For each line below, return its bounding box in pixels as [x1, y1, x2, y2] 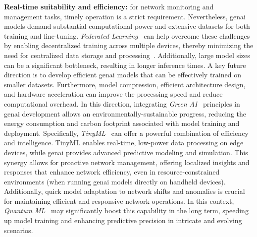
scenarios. [4, 225, 33, 235]
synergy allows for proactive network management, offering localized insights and [4, 157, 250, 167]
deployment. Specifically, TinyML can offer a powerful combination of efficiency [4, 127, 249, 138]
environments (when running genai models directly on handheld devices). [4, 176, 226, 186]
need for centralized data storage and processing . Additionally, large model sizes [4, 50, 250, 60]
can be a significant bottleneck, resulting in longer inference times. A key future [4, 59, 246, 70]
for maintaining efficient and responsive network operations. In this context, [4, 195, 234, 206]
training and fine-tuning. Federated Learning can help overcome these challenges [4, 30, 250, 41]
